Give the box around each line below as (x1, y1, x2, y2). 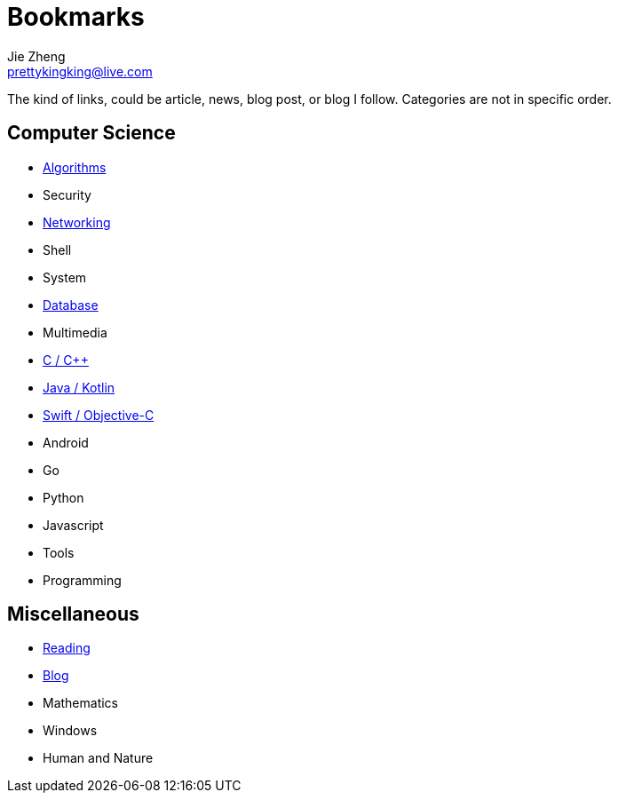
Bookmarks (7, 2, 145, 32)
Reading (43, 640, 91, 656)
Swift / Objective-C (43, 407, 154, 423)
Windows (43, 723, 98, 739)
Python (43, 489, 84, 505)
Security (43, 186, 91, 202)
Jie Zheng (7, 48, 66, 64)
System (43, 269, 87, 285)
